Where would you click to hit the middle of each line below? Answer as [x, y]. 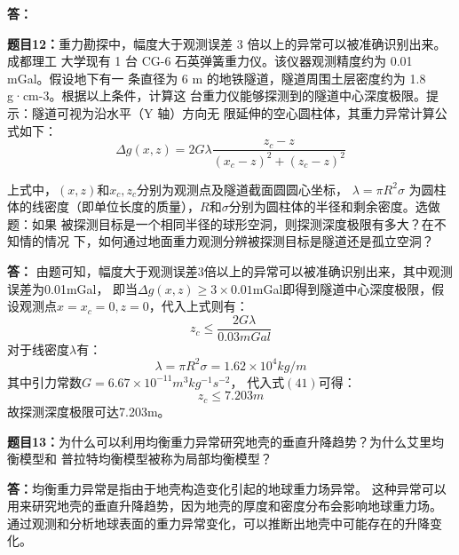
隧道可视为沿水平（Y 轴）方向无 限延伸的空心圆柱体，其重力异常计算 [233, 112]
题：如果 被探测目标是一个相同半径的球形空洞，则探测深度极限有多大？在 [221, 223]
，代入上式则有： [198, 306]
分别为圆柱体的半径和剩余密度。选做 [334, 206]
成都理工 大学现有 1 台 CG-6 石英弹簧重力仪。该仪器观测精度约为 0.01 [210, 61]
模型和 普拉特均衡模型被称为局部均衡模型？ [146, 459]
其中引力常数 [44, 381]
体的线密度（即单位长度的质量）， [103, 206]
